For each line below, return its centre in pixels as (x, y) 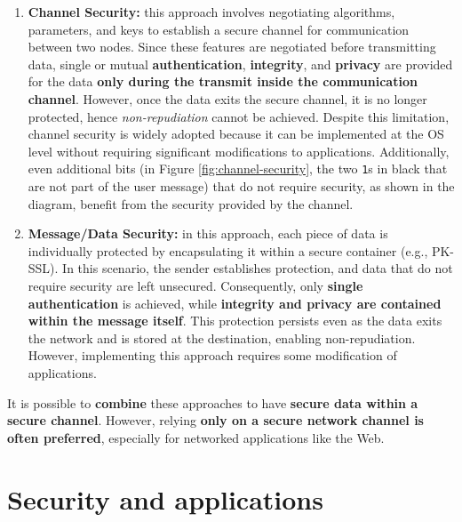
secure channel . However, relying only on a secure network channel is (215, 420)
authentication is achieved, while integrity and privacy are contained (235, 303)
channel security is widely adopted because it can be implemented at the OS (236, 134)
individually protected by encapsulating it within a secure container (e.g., (228, 250)
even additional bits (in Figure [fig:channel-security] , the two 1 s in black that (238, 169)
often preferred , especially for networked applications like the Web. (196, 437)
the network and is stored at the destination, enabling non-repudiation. (222, 337)
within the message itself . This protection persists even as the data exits (235, 321)
